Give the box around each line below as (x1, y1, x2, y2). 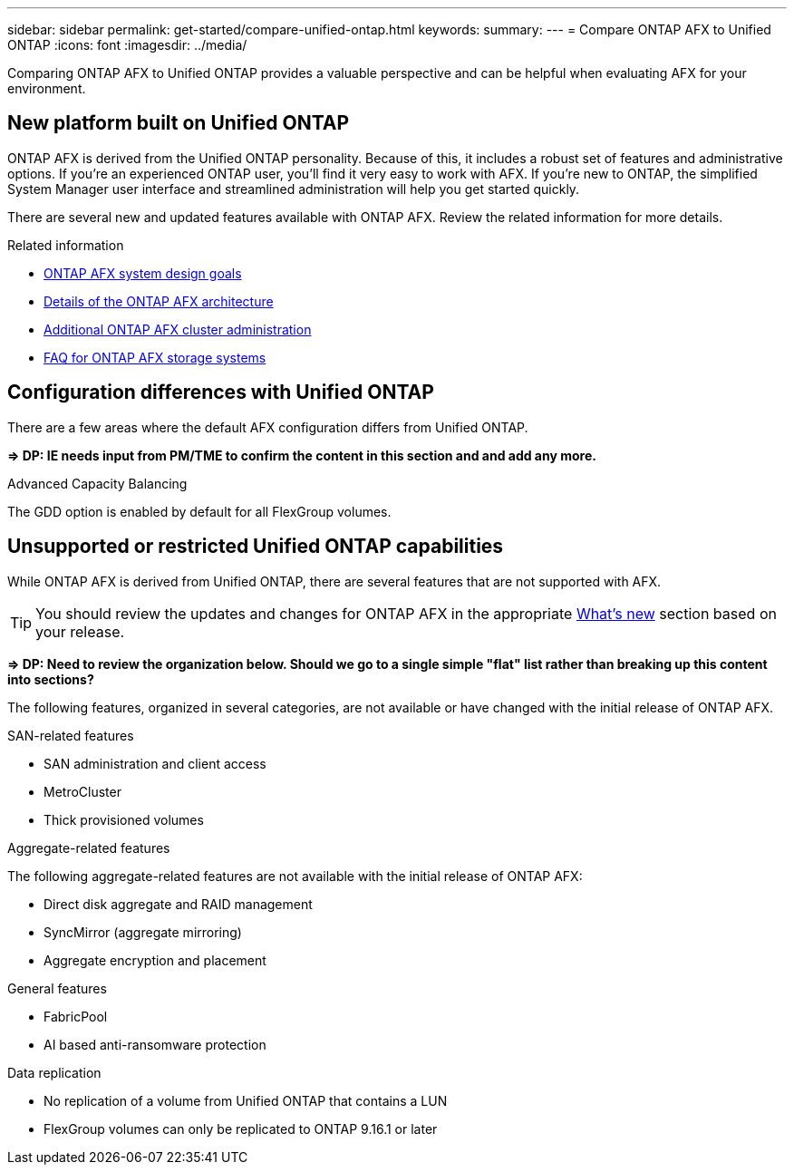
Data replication (7, 1064, 102, 1080)
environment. (7, 81, 86, 96)
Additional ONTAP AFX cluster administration (44, 321, 312, 337)
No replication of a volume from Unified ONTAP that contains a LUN (44, 1092, 448, 1109)
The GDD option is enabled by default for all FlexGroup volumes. (7, 503, 392, 519)
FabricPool (44, 1008, 108, 1024)
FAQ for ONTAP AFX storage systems (44, 349, 266, 365)
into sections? (7, 671, 94, 687)
